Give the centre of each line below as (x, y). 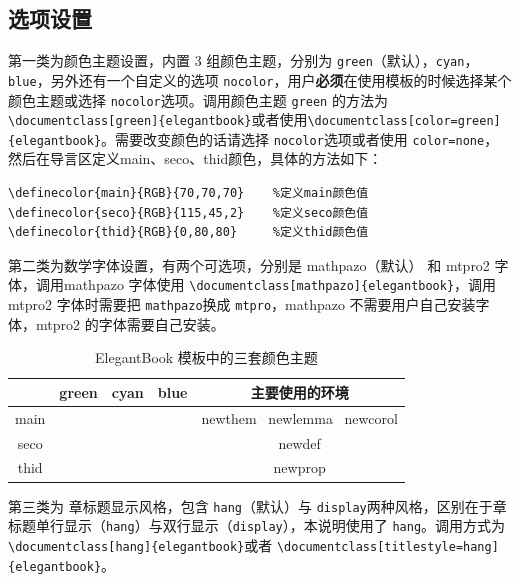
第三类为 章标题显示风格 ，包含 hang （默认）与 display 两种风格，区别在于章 (257, 505)
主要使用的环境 (299, 391)
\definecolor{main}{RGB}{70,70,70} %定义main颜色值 (188, 193)
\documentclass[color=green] (404, 121)
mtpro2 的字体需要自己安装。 (130, 323)
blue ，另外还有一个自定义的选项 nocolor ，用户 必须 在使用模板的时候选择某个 (260, 79)
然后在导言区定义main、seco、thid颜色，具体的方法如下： (195, 158)
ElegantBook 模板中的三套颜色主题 (206, 357)
